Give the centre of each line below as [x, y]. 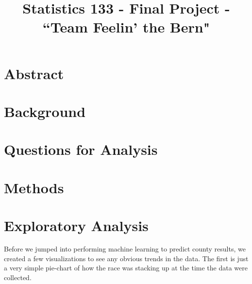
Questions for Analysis [81, 149]
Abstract [34, 73]
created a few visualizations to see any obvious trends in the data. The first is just [126, 258]
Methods [34, 187]
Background [45, 111]
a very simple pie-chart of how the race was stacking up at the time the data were [126, 268]
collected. [18, 277]
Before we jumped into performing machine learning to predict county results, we [125, 249]
